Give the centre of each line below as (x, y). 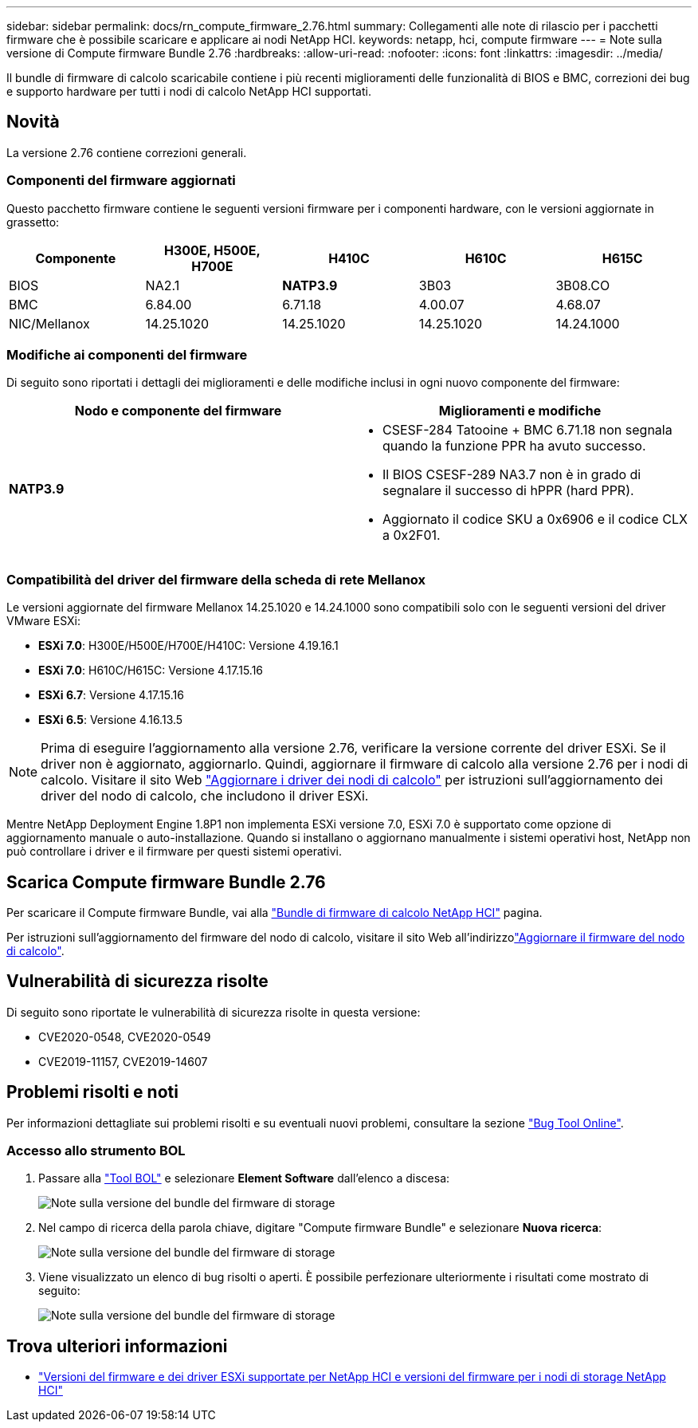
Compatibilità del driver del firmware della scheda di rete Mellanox (216, 579)
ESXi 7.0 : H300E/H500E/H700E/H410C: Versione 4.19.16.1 (188, 646)
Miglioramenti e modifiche (520, 411)
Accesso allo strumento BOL (96, 1151)
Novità (33, 122)
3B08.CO (583, 285)
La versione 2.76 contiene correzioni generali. (127, 152)
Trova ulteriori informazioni (117, 1346)
